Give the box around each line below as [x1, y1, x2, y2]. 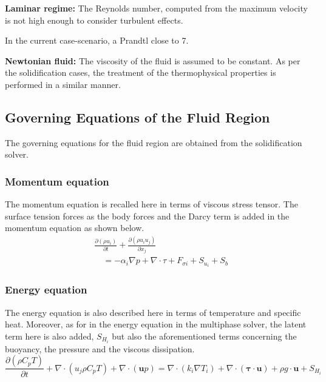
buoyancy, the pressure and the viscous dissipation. [5, 342, 195, 355]
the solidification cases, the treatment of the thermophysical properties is [5, 66, 276, 79]
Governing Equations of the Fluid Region [5, 107, 270, 126]
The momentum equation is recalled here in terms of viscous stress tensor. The [5, 198, 298, 210]
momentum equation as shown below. [5, 221, 144, 234]
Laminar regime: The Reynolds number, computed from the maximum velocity [5, 2, 308, 14]
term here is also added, [5, 329, 94, 342]
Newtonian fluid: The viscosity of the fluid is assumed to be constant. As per [5, 54, 301, 67]
